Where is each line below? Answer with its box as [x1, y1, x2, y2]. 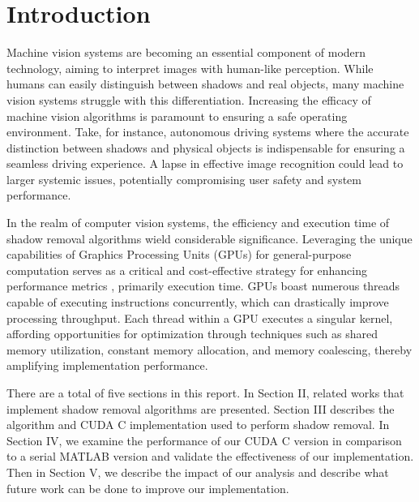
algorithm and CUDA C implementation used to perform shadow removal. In [6, 416, 390, 433]
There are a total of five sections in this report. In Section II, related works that [6, 384, 404, 401]
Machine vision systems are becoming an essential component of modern [6, 44, 366, 61]
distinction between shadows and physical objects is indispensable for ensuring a [6, 139, 405, 156]
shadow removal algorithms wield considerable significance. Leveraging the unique [6, 230, 413, 247]
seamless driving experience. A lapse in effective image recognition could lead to [6, 155, 404, 172]
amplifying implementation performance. [6, 357, 208, 374]
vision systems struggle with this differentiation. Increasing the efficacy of [6, 91, 371, 108]
